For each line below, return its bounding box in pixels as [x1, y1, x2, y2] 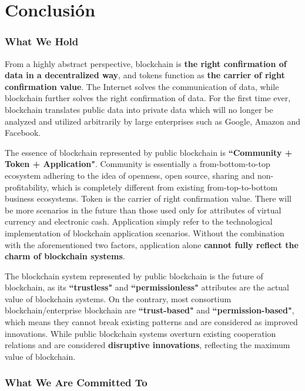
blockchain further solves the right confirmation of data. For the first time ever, [5, 92, 291, 104]
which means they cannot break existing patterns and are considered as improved [5, 316, 298, 328]
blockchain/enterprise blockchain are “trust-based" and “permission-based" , [5, 304, 294, 316]
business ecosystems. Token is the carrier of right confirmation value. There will [5, 192, 292, 205]
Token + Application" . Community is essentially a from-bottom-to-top [5, 158, 270, 170]
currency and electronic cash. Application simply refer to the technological [5, 215, 273, 228]
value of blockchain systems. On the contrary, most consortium [5, 292, 232, 305]
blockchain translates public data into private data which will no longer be [5, 103, 273, 115]
